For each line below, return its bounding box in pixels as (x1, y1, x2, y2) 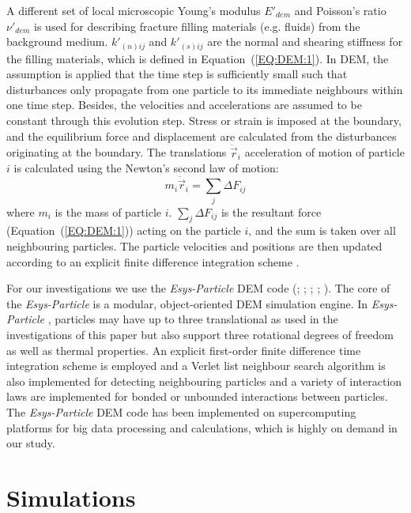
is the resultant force (221, 203, 322, 220)
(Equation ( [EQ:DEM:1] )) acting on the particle (6, 222, 241, 239)
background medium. (6, 33, 108, 50)
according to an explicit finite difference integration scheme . (6, 253, 300, 270)
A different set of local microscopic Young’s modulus (6, 2, 261, 18)
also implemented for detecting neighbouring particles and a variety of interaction (6, 372, 402, 389)
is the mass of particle (55, 203, 162, 220)
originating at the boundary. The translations (6, 144, 227, 160)
